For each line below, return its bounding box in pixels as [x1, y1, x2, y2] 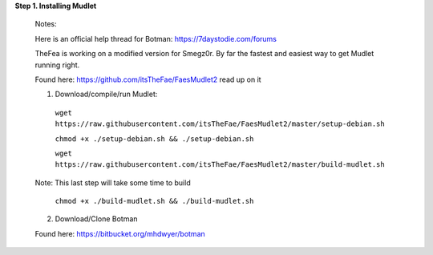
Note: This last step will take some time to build [34, 177, 192, 188]
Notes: [34, 19, 57, 29]
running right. [34, 60, 80, 70]
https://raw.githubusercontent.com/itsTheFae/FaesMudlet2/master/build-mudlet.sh [55, 160, 385, 169]
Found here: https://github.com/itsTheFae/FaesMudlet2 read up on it [34, 75, 261, 84]
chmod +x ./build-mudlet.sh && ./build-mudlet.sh [55, 196, 254, 206]
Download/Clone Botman [55, 214, 138, 224]
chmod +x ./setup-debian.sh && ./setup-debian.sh [55, 134, 254, 144]
